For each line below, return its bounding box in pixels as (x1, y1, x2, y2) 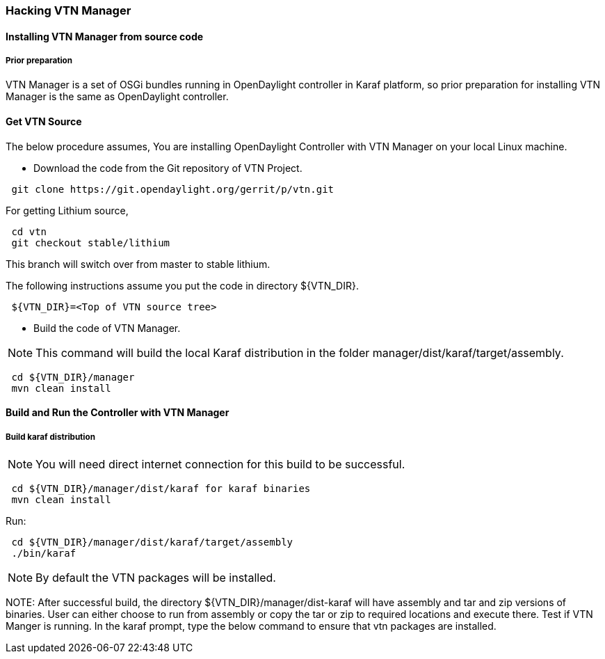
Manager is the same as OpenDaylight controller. (6, 90, 229, 103)
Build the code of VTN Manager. (33, 321, 181, 334)
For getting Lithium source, (6, 204, 129, 216)
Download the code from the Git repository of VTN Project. (33, 161, 302, 174)
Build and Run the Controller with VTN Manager (6, 406, 229, 419)
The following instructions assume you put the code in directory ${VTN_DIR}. (6, 279, 359, 292)
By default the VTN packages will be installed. (35, 571, 276, 585)
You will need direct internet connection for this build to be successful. (35, 457, 405, 471)
